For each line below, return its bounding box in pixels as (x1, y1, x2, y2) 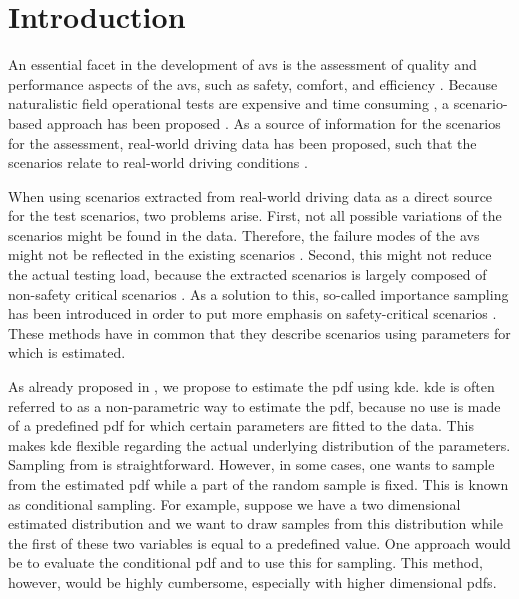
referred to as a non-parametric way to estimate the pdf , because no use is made (8, 395, 501, 416)
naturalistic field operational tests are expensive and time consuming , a (8, 93, 450, 114)
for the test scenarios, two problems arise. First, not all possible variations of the (8, 205, 502, 226)
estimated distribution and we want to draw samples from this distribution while (8, 513, 503, 534)
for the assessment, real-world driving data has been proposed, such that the (8, 132, 477, 153)
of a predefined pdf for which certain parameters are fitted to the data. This (8, 415, 474, 436)
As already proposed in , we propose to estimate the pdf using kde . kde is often (8, 376, 495, 397)
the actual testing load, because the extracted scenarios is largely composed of (8, 264, 487, 285)
